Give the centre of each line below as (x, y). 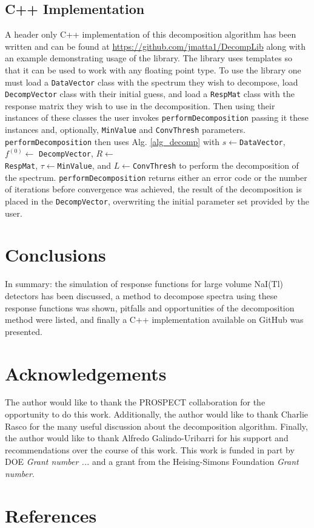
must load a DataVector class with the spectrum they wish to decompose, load (152, 82)
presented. (24, 331)
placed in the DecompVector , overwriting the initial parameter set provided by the (157, 201)
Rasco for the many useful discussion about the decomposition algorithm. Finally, (156, 426)
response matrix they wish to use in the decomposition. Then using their (140, 105)
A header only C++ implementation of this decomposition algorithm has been (151, 34)
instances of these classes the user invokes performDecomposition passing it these (157, 117)
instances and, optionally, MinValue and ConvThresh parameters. (125, 130)
